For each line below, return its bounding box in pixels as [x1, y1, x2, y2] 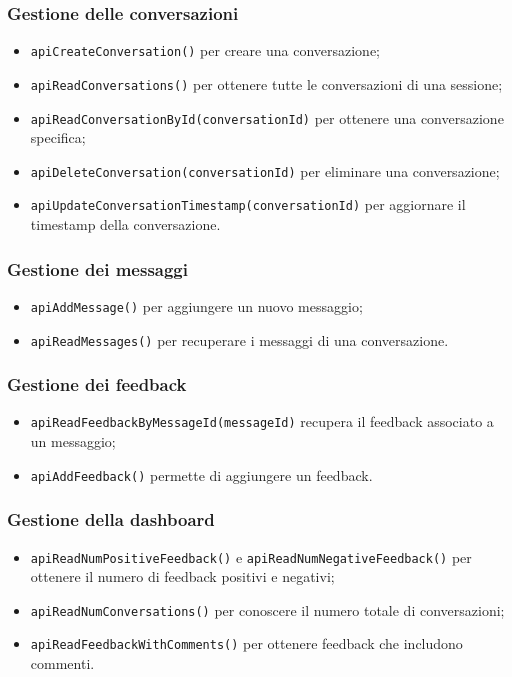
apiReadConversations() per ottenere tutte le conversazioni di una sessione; [30, 73, 503, 94]
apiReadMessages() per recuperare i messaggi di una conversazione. [30, 329, 449, 350]
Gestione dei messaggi [7, 256, 188, 281]
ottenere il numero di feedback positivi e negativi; [30, 566, 335, 587]
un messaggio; [30, 431, 116, 452]
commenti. [30, 653, 95, 674]
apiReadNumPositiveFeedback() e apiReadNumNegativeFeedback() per [30, 546, 472, 567]
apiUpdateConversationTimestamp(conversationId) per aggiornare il [30, 194, 466, 215]
